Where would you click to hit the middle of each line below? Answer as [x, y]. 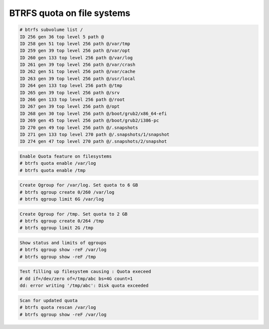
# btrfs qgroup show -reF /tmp [58, 257]
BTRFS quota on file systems [70, 13]
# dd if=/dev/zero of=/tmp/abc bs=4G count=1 [76, 279]
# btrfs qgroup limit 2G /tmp [57, 228]
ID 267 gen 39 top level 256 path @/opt [69, 107]
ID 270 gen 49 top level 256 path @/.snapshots [79, 128]
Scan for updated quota [49, 300]
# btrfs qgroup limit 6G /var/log [62, 199]
